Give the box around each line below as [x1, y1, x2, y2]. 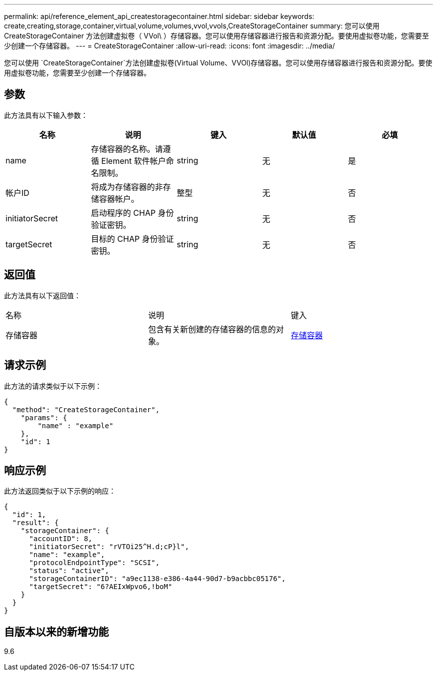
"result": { [12, 519, 59, 527]
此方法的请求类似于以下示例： [4, 381, 102, 390]
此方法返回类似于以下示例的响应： [4, 487, 116, 496]
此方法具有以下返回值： [4, 291, 81, 300]
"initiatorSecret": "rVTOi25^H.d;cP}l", [29, 543, 189, 551]
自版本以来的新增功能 [4, 625, 109, 638]
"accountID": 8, [29, 535, 93, 543]
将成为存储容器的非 [91, 181, 163, 192]
